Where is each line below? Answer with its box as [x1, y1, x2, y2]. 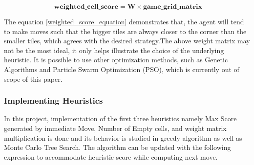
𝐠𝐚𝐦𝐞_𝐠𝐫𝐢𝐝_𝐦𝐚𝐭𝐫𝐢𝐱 [143, 3, 203, 10]
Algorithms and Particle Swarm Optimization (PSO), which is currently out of [4, 64, 239, 74]
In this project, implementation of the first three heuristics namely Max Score [4, 113, 237, 124]
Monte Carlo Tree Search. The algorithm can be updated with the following [4, 142, 231, 152]
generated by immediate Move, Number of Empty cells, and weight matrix [4, 123, 227, 133]
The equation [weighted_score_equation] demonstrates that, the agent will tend [4, 17, 244, 26]
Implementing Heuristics [4, 94, 103, 107]
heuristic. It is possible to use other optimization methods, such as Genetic [4, 55, 228, 65]
